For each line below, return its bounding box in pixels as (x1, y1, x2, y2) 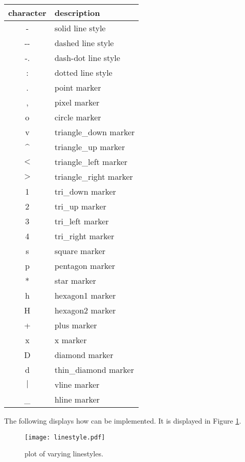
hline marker (54, 393, 100, 405)
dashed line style (54, 37, 114, 49)
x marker (54, 334, 87, 346)
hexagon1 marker (54, 289, 116, 301)
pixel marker (54, 96, 100, 108)
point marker (54, 81, 101, 93)
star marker (54, 275, 96, 286)
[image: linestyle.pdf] (25, 433, 105, 441)
